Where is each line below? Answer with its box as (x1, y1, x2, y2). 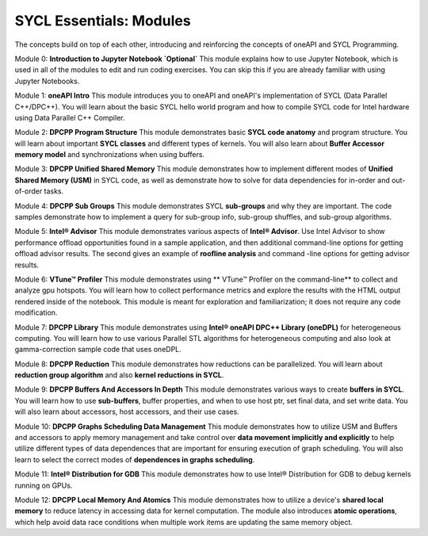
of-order (14, 186, 43, 196)
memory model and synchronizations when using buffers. (14, 150, 205, 159)
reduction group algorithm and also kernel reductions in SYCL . (14, 370, 224, 380)
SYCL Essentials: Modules (14, 12, 191, 29)
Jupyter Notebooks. (14, 76, 80, 86)
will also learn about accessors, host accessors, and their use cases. (14, 407, 239, 416)
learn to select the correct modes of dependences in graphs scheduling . (14, 454, 255, 464)
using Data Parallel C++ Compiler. (14, 113, 125, 122)
